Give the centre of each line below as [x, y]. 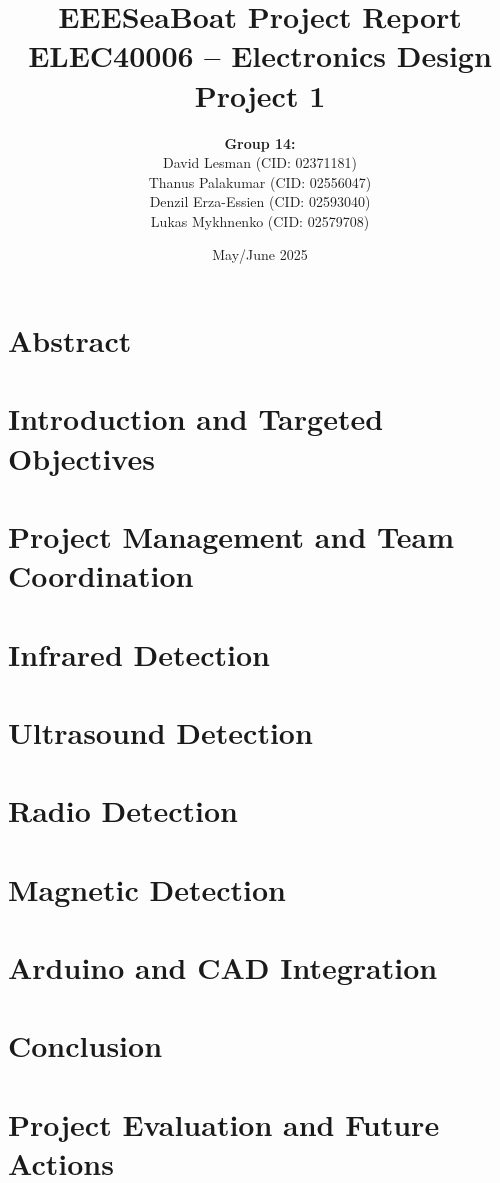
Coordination [101, 575]
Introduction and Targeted [196, 418]
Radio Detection [123, 810]
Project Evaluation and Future [224, 1123]
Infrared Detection [139, 653]
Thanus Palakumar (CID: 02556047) [260, 181]
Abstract [70, 340]
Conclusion [85, 1045]
